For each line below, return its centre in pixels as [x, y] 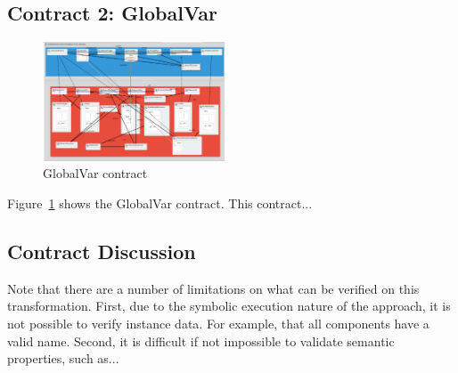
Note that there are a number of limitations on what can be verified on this [213, 288]
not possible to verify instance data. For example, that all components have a [218, 324]
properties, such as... [63, 358]
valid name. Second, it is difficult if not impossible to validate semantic [201, 341]
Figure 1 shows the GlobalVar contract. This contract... [160, 203]
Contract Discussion [102, 251]
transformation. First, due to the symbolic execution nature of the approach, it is [229, 306]
